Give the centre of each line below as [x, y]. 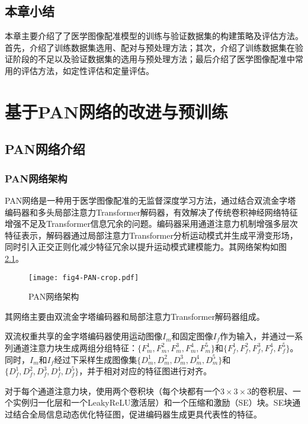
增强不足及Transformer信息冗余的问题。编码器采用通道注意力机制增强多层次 [151, 224]
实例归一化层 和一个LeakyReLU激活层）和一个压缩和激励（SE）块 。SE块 [153, 402]
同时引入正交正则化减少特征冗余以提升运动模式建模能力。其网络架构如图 [146, 247]
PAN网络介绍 [45, 149]
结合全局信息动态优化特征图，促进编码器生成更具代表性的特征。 [137, 414]
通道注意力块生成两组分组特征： [75, 347]
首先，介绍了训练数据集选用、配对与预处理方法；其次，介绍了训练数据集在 [150, 47]
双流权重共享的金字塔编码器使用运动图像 [84, 336]
